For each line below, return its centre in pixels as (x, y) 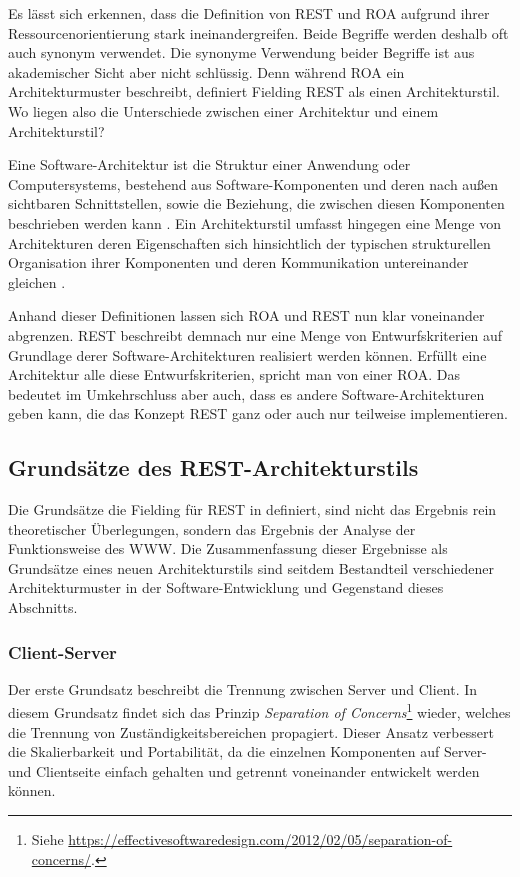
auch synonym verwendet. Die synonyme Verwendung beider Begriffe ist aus (241, 52)
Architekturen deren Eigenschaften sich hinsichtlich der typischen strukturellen (249, 242)
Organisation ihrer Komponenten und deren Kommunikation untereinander (238, 262)
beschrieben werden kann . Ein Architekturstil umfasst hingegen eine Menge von (255, 222)
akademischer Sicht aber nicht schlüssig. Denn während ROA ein (206, 71)
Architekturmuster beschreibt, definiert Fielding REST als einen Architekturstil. (254, 91)
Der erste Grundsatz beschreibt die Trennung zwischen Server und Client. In (243, 688)
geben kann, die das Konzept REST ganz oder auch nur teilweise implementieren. (258, 413)
